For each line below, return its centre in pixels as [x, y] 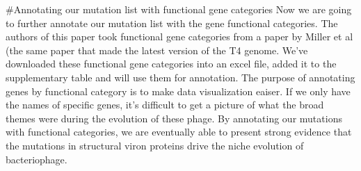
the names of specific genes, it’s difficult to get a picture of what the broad [165, 105]
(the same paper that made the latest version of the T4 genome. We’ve [157, 50]
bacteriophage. [37, 159]
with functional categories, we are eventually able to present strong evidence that [179, 132]
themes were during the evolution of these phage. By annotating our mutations [174, 118]
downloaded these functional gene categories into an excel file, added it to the [171, 64]
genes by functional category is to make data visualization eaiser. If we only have [178, 91]
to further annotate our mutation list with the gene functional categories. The [172, 23]
